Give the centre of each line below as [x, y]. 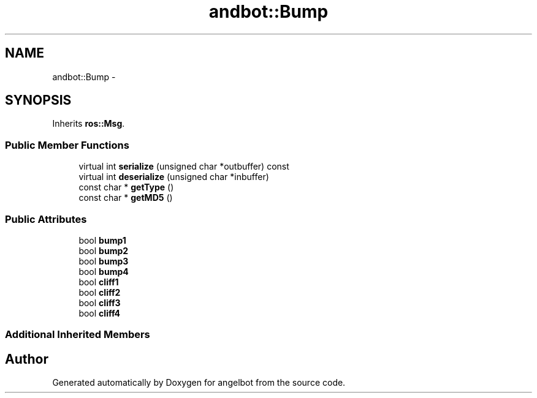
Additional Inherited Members [78, 335]
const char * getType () [126, 187]
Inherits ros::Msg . [89, 124]
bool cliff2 [100, 292]
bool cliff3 [100, 302]
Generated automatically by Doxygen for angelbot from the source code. [199, 383]
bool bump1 [102, 240]
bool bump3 [104, 261]
